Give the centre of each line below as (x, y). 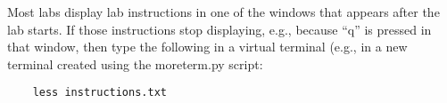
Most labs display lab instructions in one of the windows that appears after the (223, 12)
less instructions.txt (99, 93)
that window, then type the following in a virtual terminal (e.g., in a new (207, 47)
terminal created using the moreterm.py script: (135, 63)
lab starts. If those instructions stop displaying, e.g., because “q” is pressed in (219, 29)
